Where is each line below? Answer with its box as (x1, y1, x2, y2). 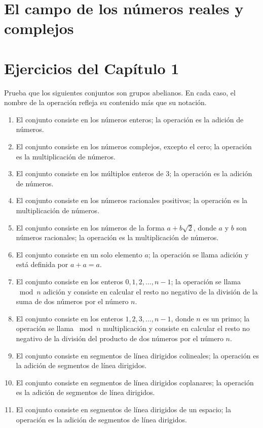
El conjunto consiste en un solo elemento (16, 249, 142, 259)
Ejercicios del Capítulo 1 (4, 57, 179, 78)
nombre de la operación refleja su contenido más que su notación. (4, 97, 207, 108)
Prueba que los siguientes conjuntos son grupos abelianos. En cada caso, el (4, 87, 236, 97)
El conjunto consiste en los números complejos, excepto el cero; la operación (16, 141, 252, 152)
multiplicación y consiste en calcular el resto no (103, 323, 250, 334)
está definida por (16, 259, 68, 270)
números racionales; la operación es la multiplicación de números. (16, 232, 219, 243)
